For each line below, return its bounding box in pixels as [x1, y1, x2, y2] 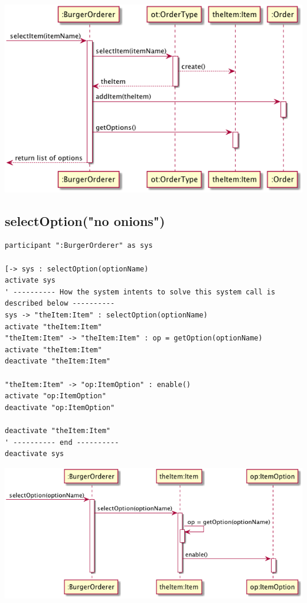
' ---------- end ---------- [5, 438, 119, 447]
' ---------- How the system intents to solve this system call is [5, 287, 276, 296]
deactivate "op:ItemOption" [5, 403, 115, 412]
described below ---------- [5, 299, 115, 308]
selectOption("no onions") [5, 211, 165, 230]
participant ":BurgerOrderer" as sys [5, 241, 153, 250]
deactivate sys [5, 450, 64, 458]
